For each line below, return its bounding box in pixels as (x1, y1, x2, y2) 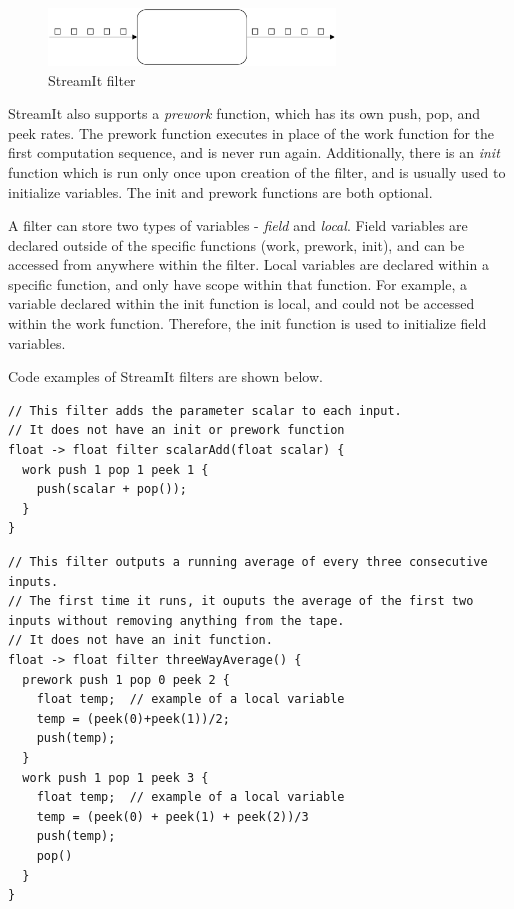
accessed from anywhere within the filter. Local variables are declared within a (8, 254, 489, 275)
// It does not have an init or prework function (8, 423, 345, 438)
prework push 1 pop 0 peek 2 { (22, 672, 230, 687)
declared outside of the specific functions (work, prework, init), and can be (8, 234, 465, 255)
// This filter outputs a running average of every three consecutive (8, 555, 488, 569)
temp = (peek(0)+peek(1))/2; (36, 711, 230, 726)
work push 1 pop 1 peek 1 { (22, 462, 209, 477)
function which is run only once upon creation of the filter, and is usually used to (8, 161, 506, 182)
